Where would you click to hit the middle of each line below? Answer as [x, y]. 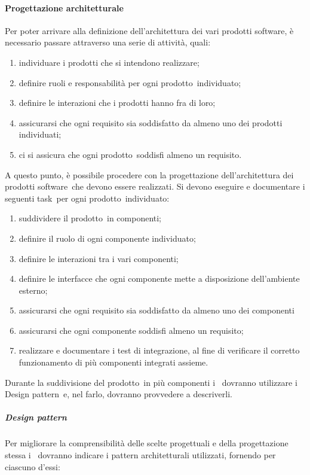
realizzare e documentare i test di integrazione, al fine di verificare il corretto [159, 350]
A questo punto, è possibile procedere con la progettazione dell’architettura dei [149, 174]
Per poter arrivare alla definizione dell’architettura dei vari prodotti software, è [149, 30]
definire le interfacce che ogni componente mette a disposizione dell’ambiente [159, 278]
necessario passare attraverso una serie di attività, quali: [108, 42]
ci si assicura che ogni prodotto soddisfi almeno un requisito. [130, 154]
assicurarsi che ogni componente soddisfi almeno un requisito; [131, 330]
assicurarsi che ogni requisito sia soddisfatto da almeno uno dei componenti [156, 310]
